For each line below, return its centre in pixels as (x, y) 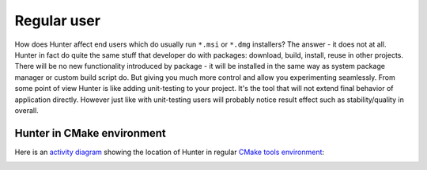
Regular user (57, 21)
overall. (26, 110)
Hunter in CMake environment (90, 133)
